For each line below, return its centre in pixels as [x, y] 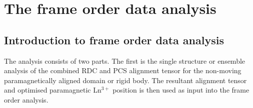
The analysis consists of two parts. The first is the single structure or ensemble [125, 60]
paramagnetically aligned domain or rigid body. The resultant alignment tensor [125, 80]
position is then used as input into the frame [181, 90]
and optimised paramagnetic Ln [53, 90]
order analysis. [26, 99]
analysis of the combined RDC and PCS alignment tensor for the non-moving [123, 70]
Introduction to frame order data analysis [114, 40]
